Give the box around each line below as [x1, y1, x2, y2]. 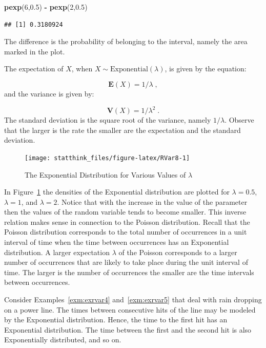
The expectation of [4, 63, 64, 74]
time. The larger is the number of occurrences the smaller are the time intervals [4, 266, 254, 277]
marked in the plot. [4, 46, 65, 56]
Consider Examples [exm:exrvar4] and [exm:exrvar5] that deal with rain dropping [4, 294, 262, 305]
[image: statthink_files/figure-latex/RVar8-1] [25, 154, 190, 162]
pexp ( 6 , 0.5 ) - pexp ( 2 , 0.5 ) [4, 2, 88, 12]
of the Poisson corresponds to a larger [118, 246, 237, 257]
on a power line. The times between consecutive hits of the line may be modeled [4, 304, 256, 315]
